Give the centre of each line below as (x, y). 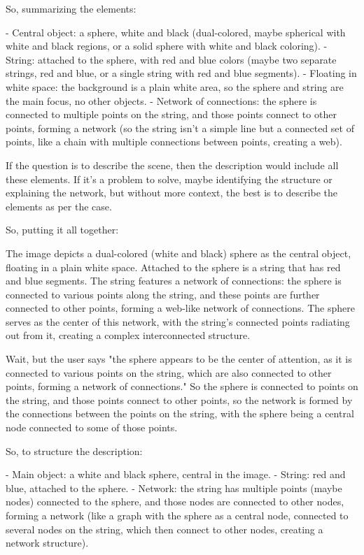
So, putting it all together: (62, 230)
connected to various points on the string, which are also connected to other (169, 372)
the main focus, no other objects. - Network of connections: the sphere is (161, 100)
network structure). (47, 543)
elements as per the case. (59, 206)
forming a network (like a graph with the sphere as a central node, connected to (177, 515)
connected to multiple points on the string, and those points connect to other (171, 114)
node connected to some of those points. (92, 427)
